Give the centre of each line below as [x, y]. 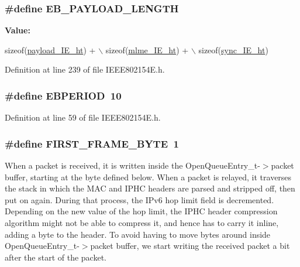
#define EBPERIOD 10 [63, 95]
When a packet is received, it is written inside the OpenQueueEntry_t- [132, 165]
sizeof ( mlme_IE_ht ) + [147, 49]
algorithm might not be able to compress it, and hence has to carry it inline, [142, 222]
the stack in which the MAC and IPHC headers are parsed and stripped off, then [150, 188]
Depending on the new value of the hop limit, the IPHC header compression [141, 211]
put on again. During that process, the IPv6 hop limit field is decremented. [139, 199]
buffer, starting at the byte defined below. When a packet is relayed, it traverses [148, 177]
